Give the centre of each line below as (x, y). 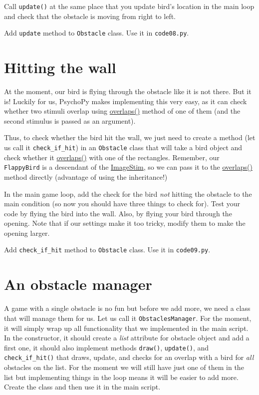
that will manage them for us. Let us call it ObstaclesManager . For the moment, (128, 318)
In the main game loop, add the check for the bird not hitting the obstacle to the (128, 193)
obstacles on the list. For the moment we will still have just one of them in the (124, 367)
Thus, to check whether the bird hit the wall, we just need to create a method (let (130, 137)
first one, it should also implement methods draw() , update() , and (107, 347)
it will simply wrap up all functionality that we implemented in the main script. (126, 328)
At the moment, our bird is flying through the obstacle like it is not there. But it (128, 91)
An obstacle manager (78, 284)
